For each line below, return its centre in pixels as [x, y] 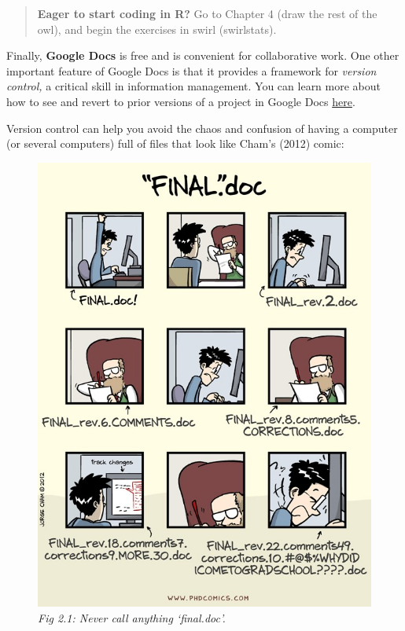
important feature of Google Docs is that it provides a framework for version [191, 70]
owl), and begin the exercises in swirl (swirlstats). [157, 29]
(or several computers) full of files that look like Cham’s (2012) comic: [175, 143]
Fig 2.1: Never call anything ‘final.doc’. [132, 617]
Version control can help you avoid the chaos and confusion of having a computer [202, 128]
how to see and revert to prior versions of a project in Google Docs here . [181, 101]
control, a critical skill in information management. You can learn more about [193, 86]
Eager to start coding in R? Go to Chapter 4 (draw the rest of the [207, 13]
